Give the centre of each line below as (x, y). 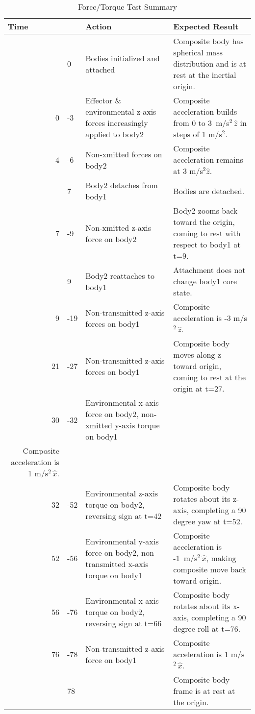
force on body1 (111, 660)
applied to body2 (115, 134)
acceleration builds (205, 111)
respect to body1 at (207, 244)
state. (183, 292)
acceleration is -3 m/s (210, 318)
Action (99, 26)
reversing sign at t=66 (124, 623)
